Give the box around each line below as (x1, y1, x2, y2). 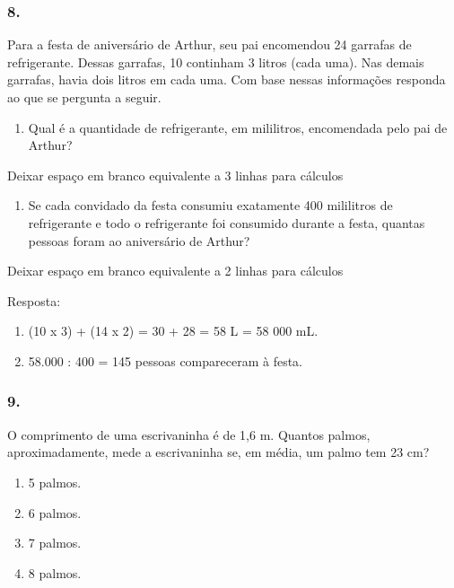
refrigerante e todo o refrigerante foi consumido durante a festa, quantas (28, 213, 425, 232)
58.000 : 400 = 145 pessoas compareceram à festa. (28, 351, 303, 370)
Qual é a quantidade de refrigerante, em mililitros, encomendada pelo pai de (28, 118, 448, 136)
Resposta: (7, 291, 61, 310)
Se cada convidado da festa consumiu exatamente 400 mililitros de (28, 196, 393, 215)
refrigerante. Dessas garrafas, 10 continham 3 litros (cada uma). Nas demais (7, 52, 424, 71)
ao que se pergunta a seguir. (7, 88, 162, 106)
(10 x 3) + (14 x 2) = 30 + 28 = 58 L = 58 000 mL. (28, 321, 319, 340)
